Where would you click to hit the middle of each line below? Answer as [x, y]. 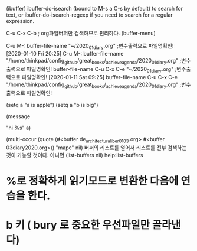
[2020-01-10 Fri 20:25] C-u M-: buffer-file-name [65, 53]
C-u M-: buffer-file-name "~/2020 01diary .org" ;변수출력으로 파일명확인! [90, 47]
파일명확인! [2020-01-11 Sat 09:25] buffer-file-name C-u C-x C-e [100, 77]
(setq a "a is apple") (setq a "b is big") [52, 105]
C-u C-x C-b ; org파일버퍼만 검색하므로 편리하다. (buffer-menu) [81, 33]
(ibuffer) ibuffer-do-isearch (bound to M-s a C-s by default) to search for [95, 9]
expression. [20, 21]
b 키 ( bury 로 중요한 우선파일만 [78, 225]
